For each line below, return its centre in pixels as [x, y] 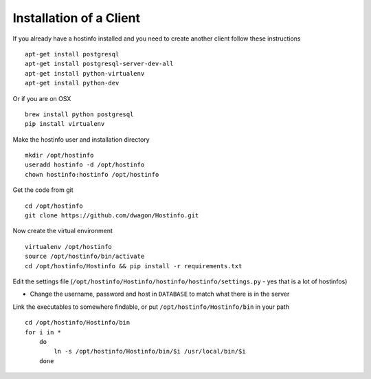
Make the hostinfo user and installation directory [81, 139]
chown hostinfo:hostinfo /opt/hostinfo [92, 174]
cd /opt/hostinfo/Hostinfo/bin [78, 323]
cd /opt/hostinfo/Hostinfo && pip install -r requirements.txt [134, 266]
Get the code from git [43, 190]
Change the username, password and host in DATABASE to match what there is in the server [160, 294]
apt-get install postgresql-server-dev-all [99, 64]
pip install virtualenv [65, 124]
